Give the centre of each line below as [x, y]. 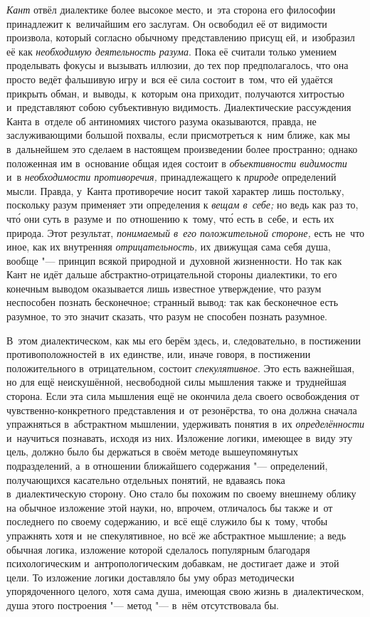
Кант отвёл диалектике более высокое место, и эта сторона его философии [171, 9]
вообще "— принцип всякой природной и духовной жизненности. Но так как [174, 260]
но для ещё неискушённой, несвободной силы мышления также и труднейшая [176, 382]
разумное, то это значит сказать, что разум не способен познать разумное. [167, 316]
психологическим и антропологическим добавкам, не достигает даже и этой [173, 563]
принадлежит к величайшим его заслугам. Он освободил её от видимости [167, 23]
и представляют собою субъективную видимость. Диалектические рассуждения [179, 107]
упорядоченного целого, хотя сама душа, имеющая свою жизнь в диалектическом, [185, 591]
